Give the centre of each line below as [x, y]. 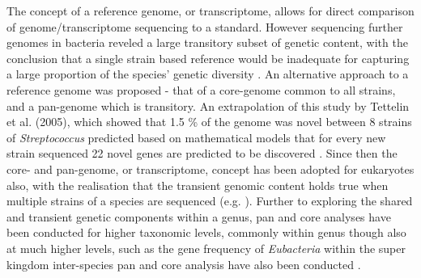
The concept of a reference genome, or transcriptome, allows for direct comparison [210, 11]
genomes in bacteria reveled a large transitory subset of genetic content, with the [207, 42]
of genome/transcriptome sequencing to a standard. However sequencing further [205, 26]
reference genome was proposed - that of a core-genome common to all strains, [201, 89]
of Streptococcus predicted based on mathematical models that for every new [196, 137]
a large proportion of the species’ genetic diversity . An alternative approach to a [208, 74]
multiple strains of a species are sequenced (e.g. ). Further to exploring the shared [210, 201]
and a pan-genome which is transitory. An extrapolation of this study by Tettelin [208, 105]
